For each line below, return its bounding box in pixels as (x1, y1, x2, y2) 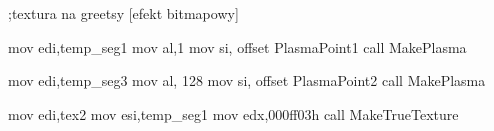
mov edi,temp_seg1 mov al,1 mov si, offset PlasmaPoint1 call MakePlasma (8, 36, 467, 57)
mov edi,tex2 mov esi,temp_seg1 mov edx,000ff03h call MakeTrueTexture (8, 103, 459, 124)
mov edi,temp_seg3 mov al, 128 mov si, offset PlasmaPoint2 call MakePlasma (8, 70, 486, 91)
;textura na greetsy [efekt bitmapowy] (8, 3, 239, 23)
